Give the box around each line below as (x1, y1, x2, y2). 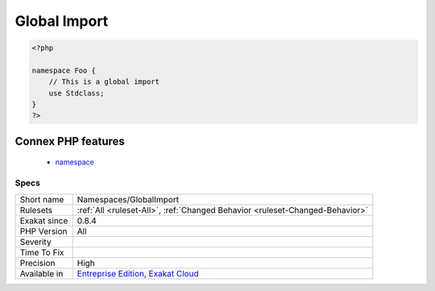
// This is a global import (48, 77, 160, 86)
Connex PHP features (14, 134, 125, 148)
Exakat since (19, 214, 68, 226)
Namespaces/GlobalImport (77, 193, 180, 205)
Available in (19, 268, 64, 279)
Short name (19, 193, 64, 205)
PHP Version (19, 226, 68, 237)
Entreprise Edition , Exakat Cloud (77, 268, 199, 279)
